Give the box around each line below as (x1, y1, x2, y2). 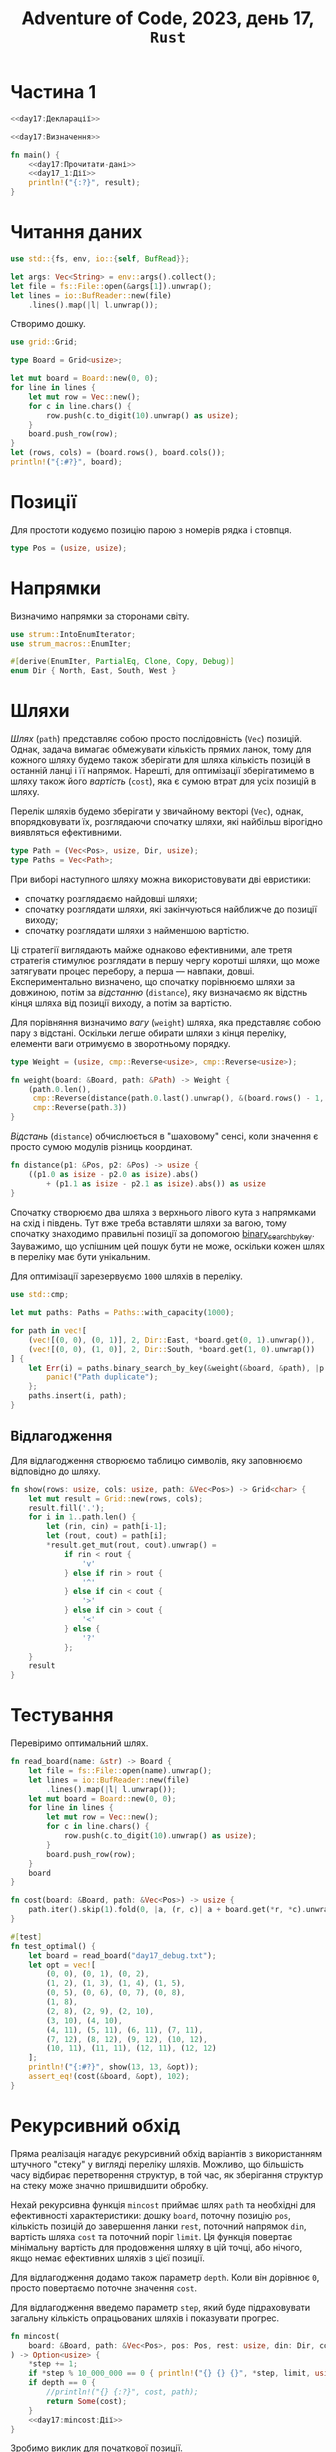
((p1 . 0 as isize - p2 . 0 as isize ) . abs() (28, 1169, 199, 1179)
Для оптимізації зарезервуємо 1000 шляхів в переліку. (10, 1270, 243, 1282)
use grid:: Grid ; (10, 337, 78, 347)
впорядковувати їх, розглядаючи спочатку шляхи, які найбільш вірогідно (10, 816, 323, 828)
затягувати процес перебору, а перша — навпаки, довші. (10, 965, 255, 977)
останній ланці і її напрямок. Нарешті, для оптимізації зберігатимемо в (10, 765, 315, 777)
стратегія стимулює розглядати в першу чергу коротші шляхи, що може (10, 954, 320, 966)
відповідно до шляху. (10, 1465, 101, 1477)
